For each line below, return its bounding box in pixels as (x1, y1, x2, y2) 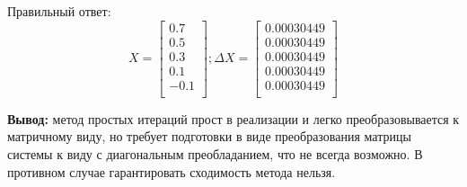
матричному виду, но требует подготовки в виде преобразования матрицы (7, 127, 411, 146)
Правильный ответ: (7, 2, 111, 20)
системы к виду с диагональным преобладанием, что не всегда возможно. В (7, 144, 423, 163)
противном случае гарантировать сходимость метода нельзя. (7, 162, 336, 181)
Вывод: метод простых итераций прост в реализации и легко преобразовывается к (7, 109, 460, 128)
